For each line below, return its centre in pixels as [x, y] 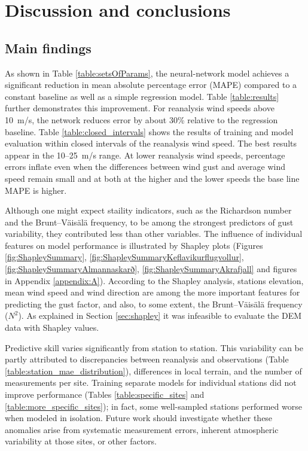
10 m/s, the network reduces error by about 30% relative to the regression [141, 119]
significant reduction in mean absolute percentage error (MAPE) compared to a [151, 85]
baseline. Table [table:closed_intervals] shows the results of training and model [149, 131]
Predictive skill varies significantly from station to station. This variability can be [154, 347]
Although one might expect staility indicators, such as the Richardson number [148, 210]
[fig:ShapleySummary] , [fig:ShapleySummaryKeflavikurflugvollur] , [124, 257]
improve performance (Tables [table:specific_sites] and [105, 394]
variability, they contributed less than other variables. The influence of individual [154, 234]
